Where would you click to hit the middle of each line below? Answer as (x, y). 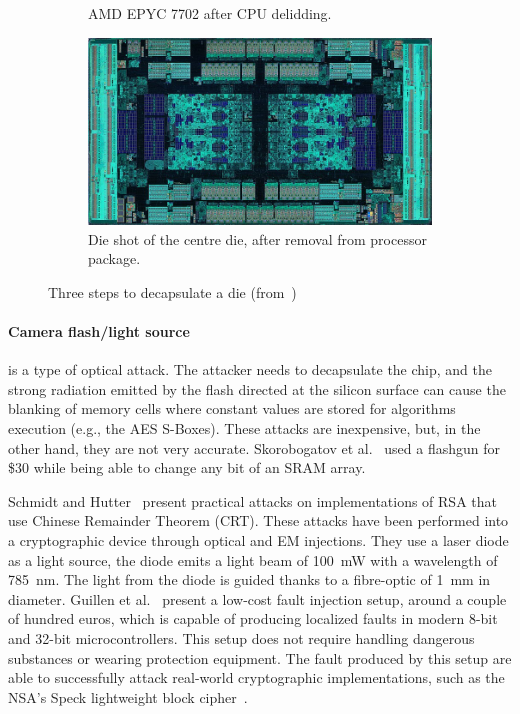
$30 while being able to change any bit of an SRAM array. (187, 467)
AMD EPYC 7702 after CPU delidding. (210, 13)
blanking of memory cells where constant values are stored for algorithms (232, 408)
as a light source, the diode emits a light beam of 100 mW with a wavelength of (253, 559)
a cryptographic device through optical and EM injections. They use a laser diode (258, 539)
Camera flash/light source (99, 331)
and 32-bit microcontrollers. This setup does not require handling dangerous (241, 637)
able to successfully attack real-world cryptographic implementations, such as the (256, 677)
